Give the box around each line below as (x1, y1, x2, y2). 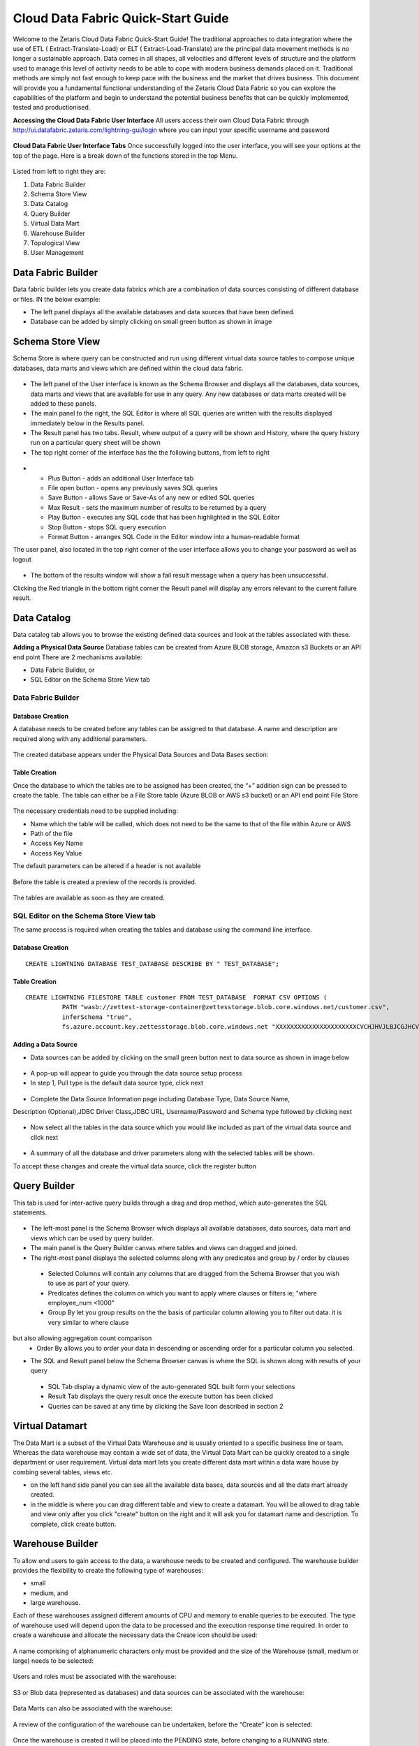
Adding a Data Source (13, 1041, 78, 1049)
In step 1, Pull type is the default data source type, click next (30, 1079, 204, 1087)
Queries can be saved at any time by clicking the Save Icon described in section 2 (47, 1402, 284, 1410)
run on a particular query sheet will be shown (30, 439, 161, 447)
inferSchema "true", (61, 1013, 133, 1021)
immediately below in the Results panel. (30, 419, 145, 427)
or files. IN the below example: (13, 295, 101, 303)
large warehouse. (30, 1599, 81, 1607)
